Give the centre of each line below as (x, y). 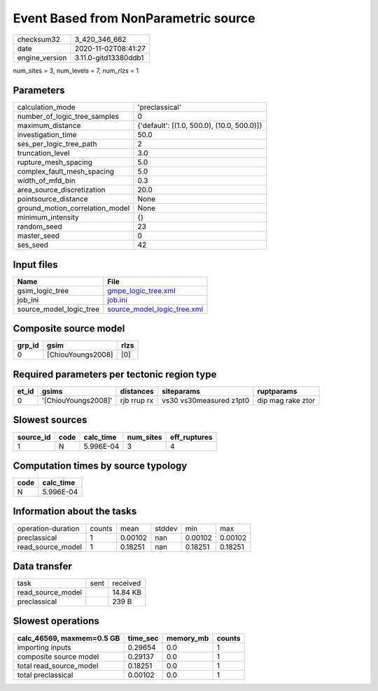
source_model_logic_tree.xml (155, 309)
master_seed (38, 236)
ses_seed (33, 245)
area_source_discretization (61, 190)
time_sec (143, 638)
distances (137, 391)
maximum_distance (49, 126)
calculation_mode (47, 107)
